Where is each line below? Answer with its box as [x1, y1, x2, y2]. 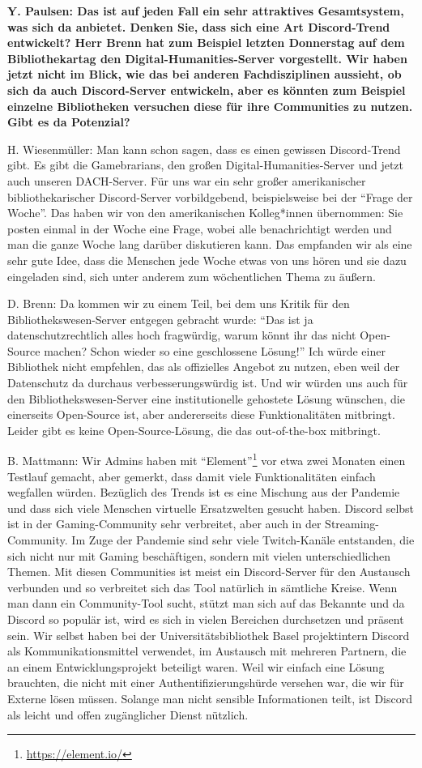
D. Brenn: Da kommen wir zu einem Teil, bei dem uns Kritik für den [7, 295, 350, 312]
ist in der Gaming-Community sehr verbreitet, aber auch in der [7, 515, 322, 532]
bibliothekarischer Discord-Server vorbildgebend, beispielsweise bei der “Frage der [7, 188, 413, 205]
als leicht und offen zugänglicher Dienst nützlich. [7, 706, 249, 723]
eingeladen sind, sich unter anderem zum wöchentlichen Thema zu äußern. [7, 267, 376, 284]
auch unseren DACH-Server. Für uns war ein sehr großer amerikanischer [7, 172, 366, 189]
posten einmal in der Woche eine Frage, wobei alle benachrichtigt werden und [7, 220, 392, 237]
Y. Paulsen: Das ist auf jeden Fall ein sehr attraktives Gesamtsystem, [7, 2, 404, 19]
